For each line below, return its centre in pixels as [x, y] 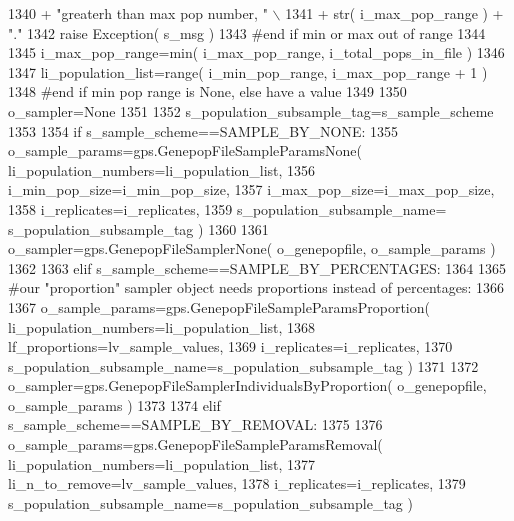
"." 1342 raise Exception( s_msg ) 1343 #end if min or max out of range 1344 [247, 32]
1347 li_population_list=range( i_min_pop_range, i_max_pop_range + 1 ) [248, 71]
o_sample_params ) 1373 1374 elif [114, 404]
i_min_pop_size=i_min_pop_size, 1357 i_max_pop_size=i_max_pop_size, [251, 189]
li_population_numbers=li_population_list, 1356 [162, 169]
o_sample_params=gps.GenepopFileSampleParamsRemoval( [195, 444]
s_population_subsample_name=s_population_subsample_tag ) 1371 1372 [243, 365]
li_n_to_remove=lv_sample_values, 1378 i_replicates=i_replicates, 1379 [237, 483]
